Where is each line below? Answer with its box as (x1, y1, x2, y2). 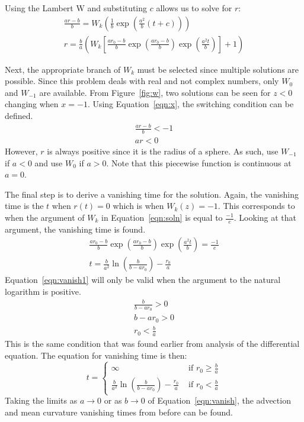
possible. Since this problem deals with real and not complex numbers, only (5, 75, 279, 87)
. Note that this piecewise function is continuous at (106, 156, 292, 169)
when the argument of (5, 211, 85, 223)
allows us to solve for (156, 2, 232, 14)
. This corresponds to (217, 199, 295, 212)
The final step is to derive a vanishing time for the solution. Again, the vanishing (5, 188, 299, 200)
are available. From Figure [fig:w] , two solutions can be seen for (39, 86, 271, 98)
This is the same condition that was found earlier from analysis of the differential (5, 337, 300, 350)
